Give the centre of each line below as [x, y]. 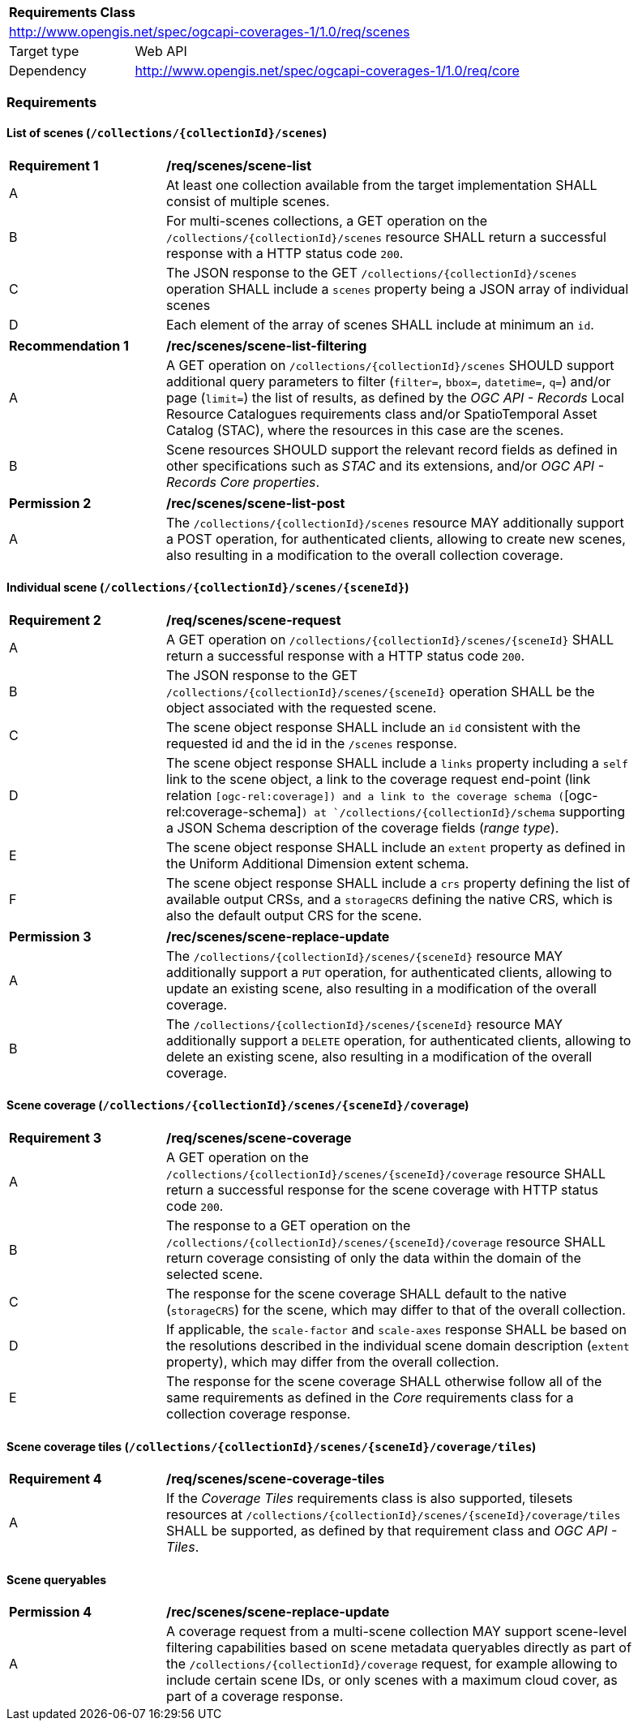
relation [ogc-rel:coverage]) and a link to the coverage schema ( [366, 795]
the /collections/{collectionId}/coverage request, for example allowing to [392, 1664]
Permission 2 [50, 503]
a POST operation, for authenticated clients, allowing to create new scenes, [396, 538]
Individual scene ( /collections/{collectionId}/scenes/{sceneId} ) [208, 588]
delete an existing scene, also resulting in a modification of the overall [379, 1056]
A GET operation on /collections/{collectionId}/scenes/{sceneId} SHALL [390, 639]
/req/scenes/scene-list [239, 165]
